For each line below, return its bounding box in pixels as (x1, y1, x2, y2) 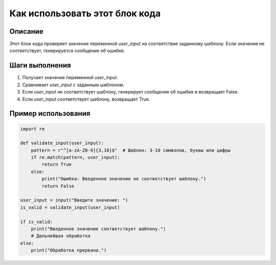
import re (20, 126, 45, 132)
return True (41, 161, 72, 167)
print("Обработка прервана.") (31, 248, 107, 253)
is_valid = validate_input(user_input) (20, 204, 120, 210)
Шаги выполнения (9, 61, 71, 70)
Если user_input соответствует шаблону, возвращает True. (22, 96, 150, 102)
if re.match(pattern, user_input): (31, 155, 120, 160)
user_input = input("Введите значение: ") (20, 197, 128, 203)
